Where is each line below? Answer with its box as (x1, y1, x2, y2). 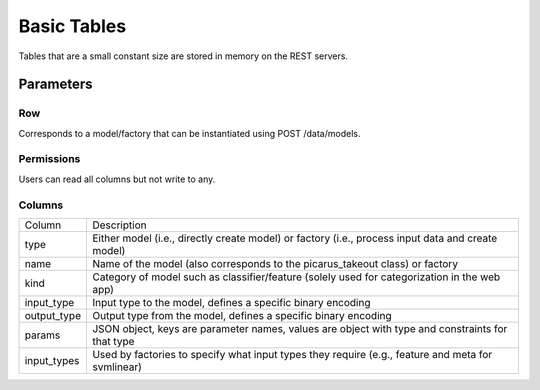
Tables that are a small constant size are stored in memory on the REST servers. (18, 50, 349, 62)
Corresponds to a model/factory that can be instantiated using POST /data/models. (18, 127, 361, 139)
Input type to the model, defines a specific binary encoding (91, 295, 371, 309)
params (24, 328, 61, 342)
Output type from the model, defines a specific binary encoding (91, 308, 392, 322)
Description (91, 218, 147, 232)
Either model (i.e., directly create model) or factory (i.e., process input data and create (91, 231, 498, 245)
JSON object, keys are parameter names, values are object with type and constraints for (91, 321, 508, 335)
